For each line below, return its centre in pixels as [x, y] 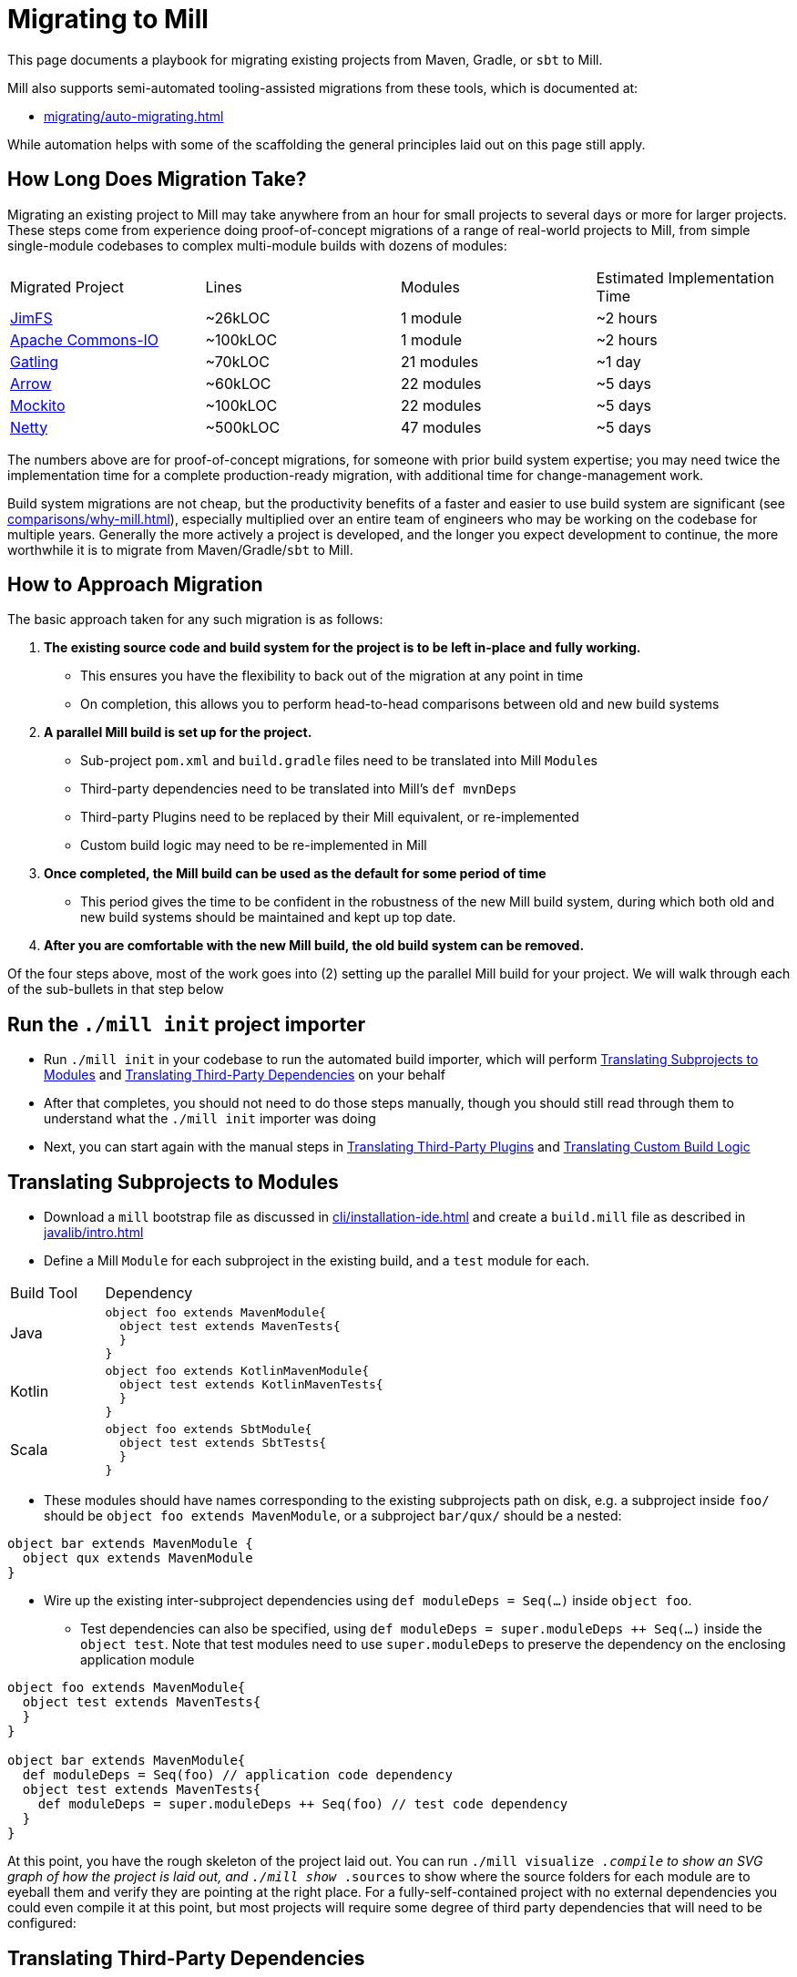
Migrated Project [67, 287]
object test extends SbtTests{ [223, 1443]
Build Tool [44, 1293]
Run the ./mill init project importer [187, 1024]
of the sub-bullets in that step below [116, 989]
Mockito [38, 405]
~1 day [618, 361]
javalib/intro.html [94, 1233]
